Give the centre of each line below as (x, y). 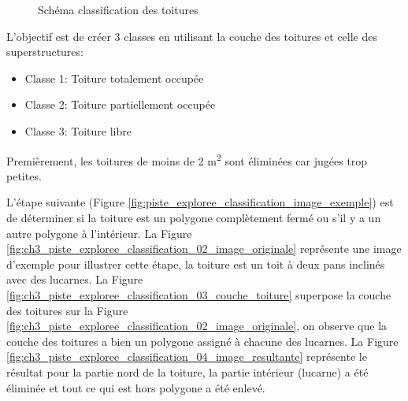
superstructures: (45, 52)
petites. (24, 175)
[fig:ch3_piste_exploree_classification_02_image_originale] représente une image (204, 249)
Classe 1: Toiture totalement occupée (114, 78)
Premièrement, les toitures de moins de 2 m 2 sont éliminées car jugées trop (187, 159)
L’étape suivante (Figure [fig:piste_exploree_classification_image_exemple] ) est (200, 202)
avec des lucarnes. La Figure (75, 279)
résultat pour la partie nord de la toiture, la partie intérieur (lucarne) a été (187, 371)
